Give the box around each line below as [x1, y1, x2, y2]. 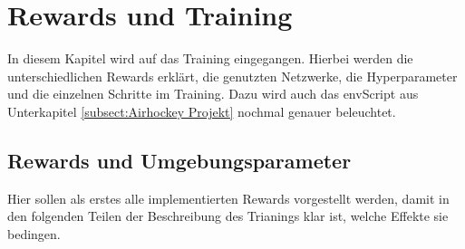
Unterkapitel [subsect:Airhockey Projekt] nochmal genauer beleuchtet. [7, 101, 396, 120]
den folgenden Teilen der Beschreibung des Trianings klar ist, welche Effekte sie [7, 206, 449, 225]
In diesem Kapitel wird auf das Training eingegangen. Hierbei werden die [7, 49, 413, 68]
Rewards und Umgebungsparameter [7, 146, 352, 174]
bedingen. [7, 224, 61, 243]
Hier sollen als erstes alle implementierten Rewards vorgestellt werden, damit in [7, 188, 450, 207]
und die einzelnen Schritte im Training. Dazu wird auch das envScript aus [7, 84, 419, 103]
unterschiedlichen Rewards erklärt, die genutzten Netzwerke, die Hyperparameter [7, 66, 458, 85]
